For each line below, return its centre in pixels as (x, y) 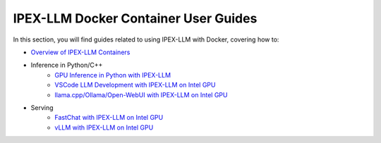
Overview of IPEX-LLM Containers (80, 52)
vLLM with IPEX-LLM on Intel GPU (104, 128)
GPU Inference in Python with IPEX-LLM (113, 75)
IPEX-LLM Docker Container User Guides (135, 18)
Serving (42, 107)
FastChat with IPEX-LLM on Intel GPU (109, 118)
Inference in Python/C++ (67, 65)
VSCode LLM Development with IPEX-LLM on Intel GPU (135, 85)
